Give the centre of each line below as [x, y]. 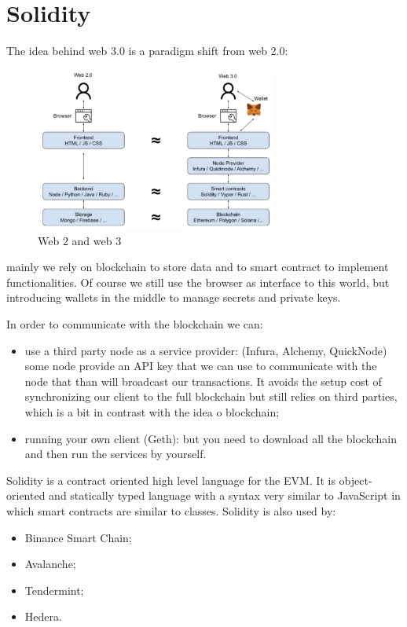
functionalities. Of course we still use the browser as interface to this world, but [198, 282]
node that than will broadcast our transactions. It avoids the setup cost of [203, 381]
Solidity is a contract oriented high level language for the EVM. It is [171, 480]
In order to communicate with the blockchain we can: [135, 324]
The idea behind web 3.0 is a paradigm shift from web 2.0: [147, 51]
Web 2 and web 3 [80, 240]
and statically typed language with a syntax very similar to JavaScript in [225, 495]
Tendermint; [54, 590]
